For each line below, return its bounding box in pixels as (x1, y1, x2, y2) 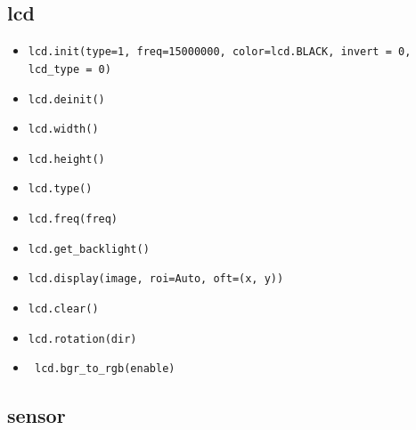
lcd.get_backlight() (28, 242, 150, 256)
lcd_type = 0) (28, 62, 111, 76)
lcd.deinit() (28, 93, 105, 106)
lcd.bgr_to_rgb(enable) (34, 362, 175, 376)
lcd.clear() (28, 303, 99, 316)
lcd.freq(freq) (28, 213, 118, 226)
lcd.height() (28, 152, 105, 166)
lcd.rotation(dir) (28, 332, 137, 345)
